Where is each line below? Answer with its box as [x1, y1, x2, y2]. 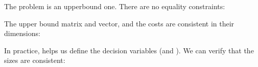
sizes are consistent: [4, 55, 65, 65]
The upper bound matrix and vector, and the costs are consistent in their [4, 18, 234, 28]
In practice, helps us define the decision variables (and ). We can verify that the [4, 45, 254, 55]
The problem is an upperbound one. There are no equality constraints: [4, 1, 225, 11]
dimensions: [4, 28, 40, 39]
